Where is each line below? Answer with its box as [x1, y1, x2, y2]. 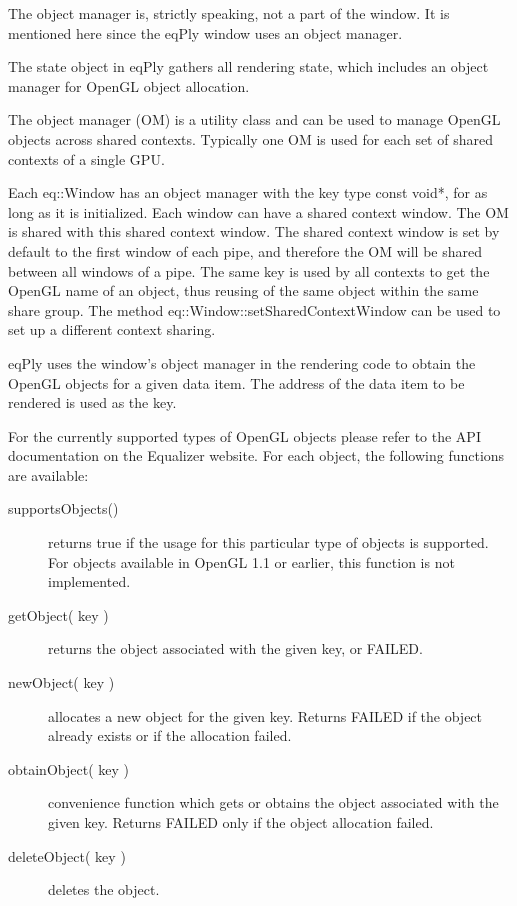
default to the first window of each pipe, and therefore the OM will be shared [8, 240, 482, 261]
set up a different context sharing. [8, 319, 216, 340]
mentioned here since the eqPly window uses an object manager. [8, 22, 403, 43]
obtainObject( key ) [8, 758, 129, 779]
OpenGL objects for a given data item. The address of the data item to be [8, 372, 465, 393]
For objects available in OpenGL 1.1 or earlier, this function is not [48, 551, 455, 572]
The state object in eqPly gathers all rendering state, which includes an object [8, 56, 489, 77]
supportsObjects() [8, 498, 119, 519]
